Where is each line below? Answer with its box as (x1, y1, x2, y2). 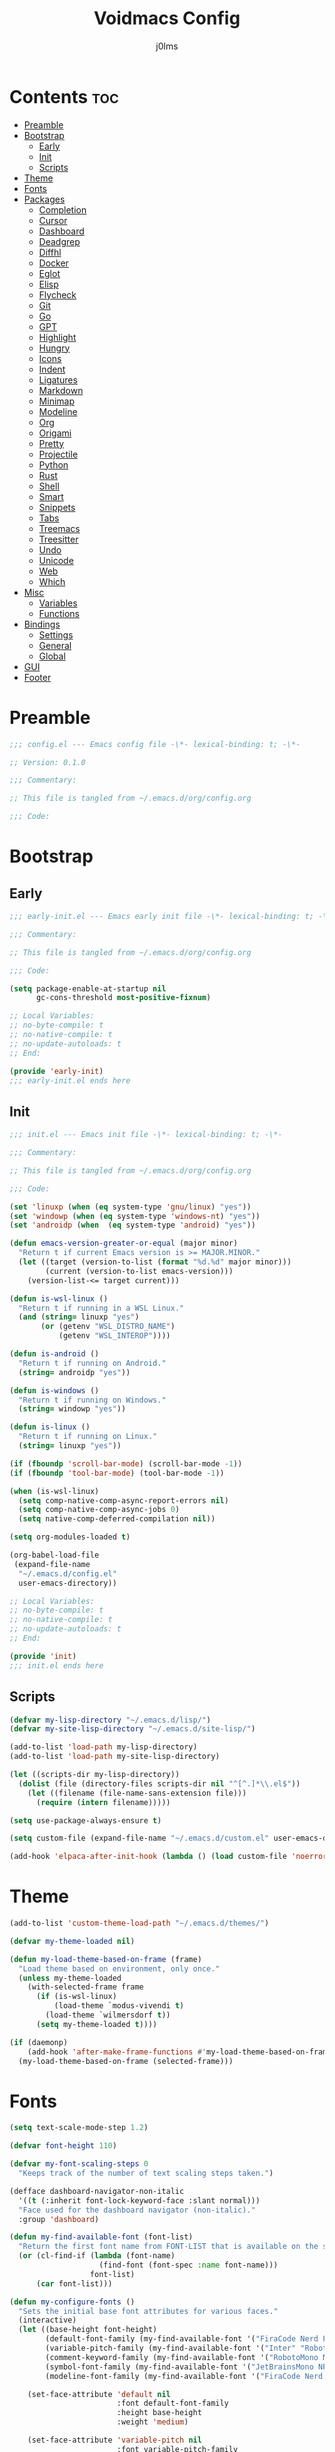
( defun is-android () (9, 1349, 100, 1359)
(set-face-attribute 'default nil (27, 2389, 171, 2399)
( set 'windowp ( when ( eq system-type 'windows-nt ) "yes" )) (9, 1211, 261, 1221)
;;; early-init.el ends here (9, 1075, 131, 1086)
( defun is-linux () (9, 1422, 91, 1432)
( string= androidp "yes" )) (18, 1367, 131, 1377)
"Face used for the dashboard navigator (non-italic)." (18, 2205, 256, 2215)
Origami (38, 427, 72, 439)
